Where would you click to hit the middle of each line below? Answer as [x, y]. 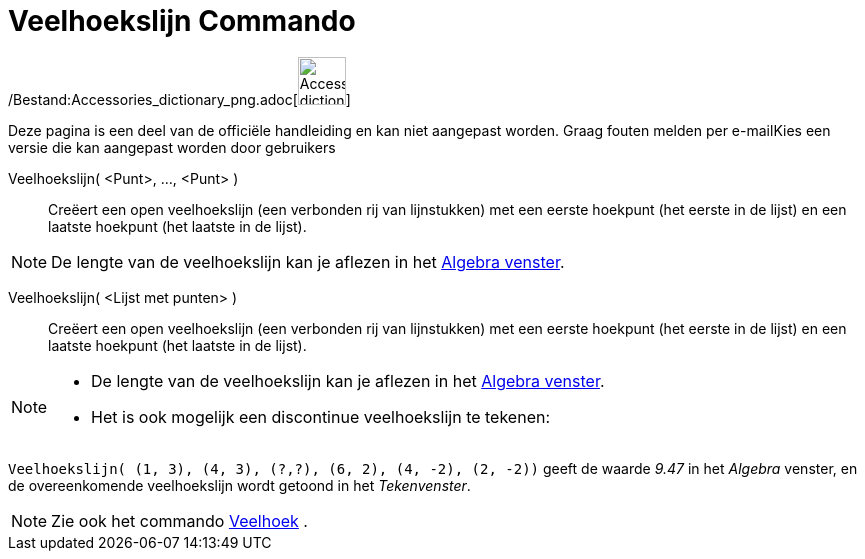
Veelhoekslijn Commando [182, 21]
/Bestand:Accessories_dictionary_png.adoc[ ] [179, 99]
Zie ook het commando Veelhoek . [179, 520]
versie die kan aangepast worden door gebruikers [172, 147]
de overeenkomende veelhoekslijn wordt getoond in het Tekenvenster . [239, 485]
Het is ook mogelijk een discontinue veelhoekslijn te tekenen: [321, 416]
